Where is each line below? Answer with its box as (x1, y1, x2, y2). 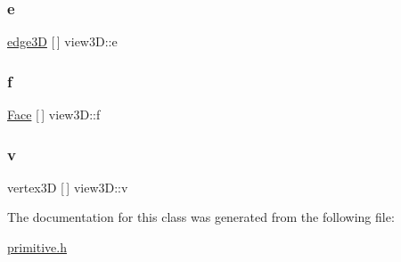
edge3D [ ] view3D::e (7, 32, 118, 51)
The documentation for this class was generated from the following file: (7, 208, 395, 226)
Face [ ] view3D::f (7, 105, 101, 124)
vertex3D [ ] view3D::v (7, 177, 128, 196)
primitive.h (7, 238, 67, 257)
